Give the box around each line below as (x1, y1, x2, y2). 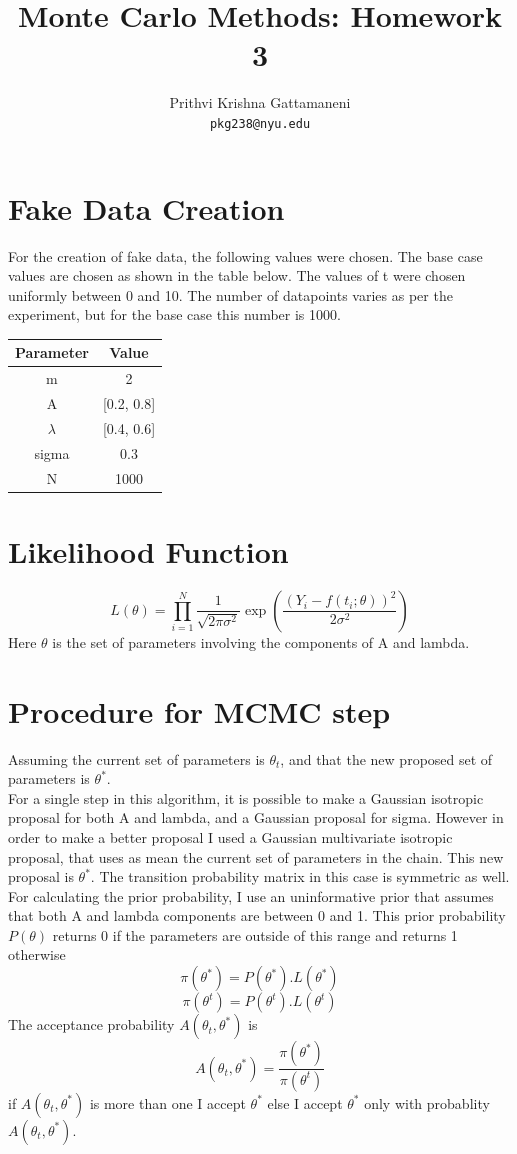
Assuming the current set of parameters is (8, 748, 265, 769)
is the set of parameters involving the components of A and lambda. (52, 631, 470, 652)
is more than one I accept (89, 1092, 246, 1113)
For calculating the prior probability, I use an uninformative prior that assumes (8, 885, 494, 906)
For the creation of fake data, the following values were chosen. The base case (8, 245, 483, 266)
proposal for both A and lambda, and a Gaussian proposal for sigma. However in (8, 807, 504, 828)
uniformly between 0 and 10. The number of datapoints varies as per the (8, 284, 453, 305)
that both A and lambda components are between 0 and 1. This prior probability (8, 905, 506, 926)
